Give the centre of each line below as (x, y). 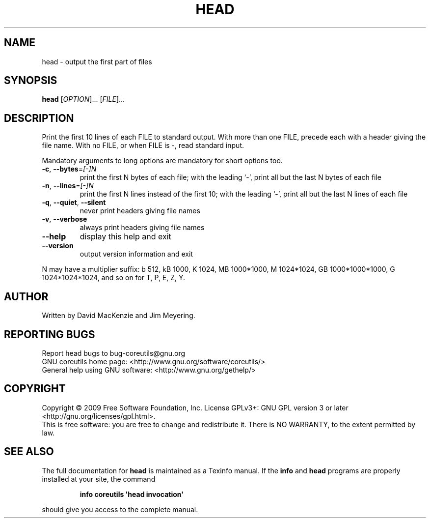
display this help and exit (125, 237)
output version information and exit (136, 254)
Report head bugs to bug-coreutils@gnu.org (114, 353)
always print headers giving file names (142, 228)
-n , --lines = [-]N (68, 186)
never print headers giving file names (140, 211)
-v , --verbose (65, 219)
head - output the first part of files (97, 61)
